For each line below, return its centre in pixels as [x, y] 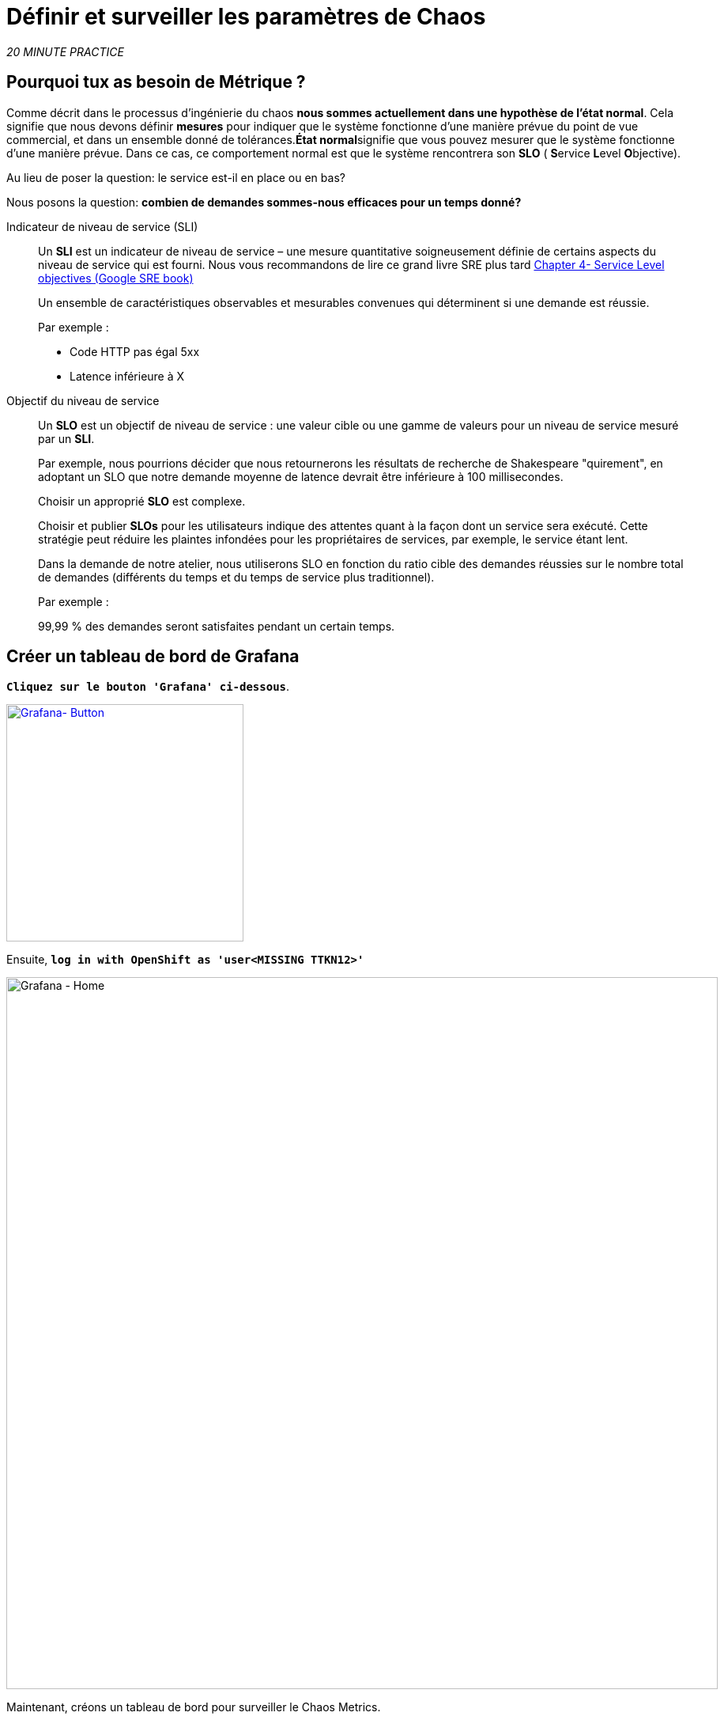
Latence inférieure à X [127, 376]
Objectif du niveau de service [83, 400]
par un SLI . [66, 438]
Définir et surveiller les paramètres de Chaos [246, 17]
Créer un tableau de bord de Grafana [153, 657]
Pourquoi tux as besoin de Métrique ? [156, 82]
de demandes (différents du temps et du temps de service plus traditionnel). [236, 577]
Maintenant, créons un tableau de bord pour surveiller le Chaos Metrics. [194, 1707]
